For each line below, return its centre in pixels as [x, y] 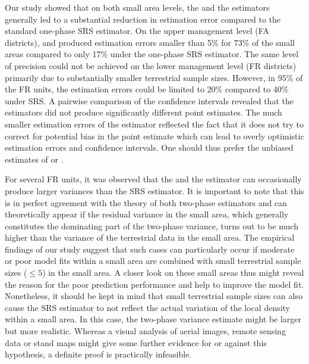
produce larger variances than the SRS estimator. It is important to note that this [154, 190]
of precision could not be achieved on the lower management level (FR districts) [151, 65]
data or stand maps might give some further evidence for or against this [136, 342]
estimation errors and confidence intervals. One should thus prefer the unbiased [149, 147]
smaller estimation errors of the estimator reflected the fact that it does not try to [154, 124]
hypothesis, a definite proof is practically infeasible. [98, 354]
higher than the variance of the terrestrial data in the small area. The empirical [150, 237]
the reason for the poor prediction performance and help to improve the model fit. [154, 284]
